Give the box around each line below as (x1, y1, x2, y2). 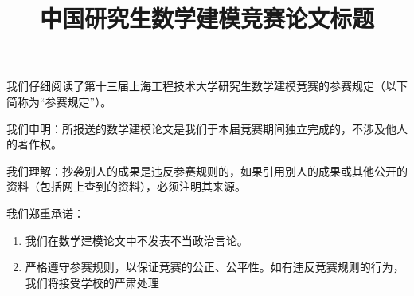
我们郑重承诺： (6, 204, 84, 221)
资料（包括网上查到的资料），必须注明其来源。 (6, 178, 246, 195)
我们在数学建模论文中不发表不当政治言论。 (25, 231, 248, 248)
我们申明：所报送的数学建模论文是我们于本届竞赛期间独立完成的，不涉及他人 (6, 120, 408, 136)
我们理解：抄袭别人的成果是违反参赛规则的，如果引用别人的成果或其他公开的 (6, 162, 408, 179)
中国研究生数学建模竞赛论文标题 (39, 2, 374, 34)
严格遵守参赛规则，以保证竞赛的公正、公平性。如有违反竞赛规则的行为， (25, 259, 404, 275)
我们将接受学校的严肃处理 (25, 274, 159, 290)
